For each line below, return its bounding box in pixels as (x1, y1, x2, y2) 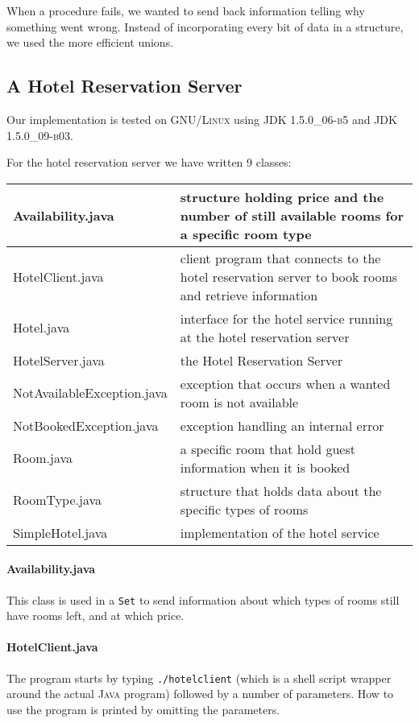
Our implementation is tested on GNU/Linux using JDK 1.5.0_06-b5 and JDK (6, 110, 397, 127)
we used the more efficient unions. (6, 34, 174, 51)
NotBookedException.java (13, 415, 159, 435)
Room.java (13, 448, 73, 468)
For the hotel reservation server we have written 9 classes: (6, 154, 292, 171)
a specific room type (180, 224, 312, 243)
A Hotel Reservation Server (6, 73, 243, 98)
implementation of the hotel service (180, 523, 380, 542)
